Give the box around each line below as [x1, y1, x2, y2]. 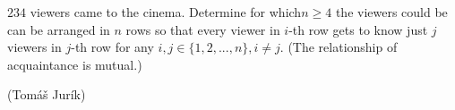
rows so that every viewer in [125, 20, 280, 38]
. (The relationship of [279, 38, 398, 56]
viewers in [7, 38, 62, 56]
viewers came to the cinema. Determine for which [30, 3, 302, 21]
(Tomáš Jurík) [7, 85, 86, 104]
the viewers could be [335, 3, 448, 21]
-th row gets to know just [288, 20, 428, 38]
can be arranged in [7, 20, 110, 38]
